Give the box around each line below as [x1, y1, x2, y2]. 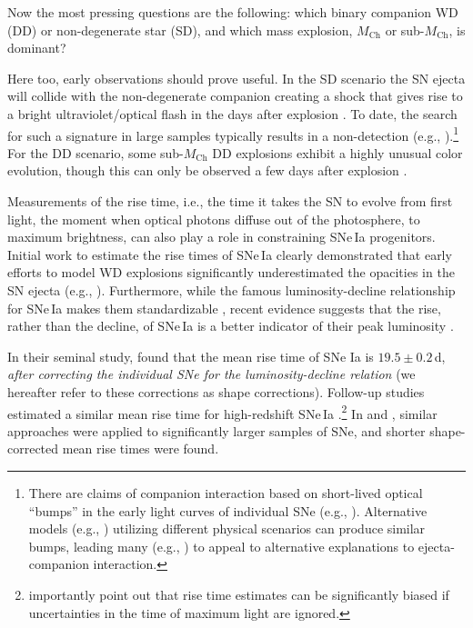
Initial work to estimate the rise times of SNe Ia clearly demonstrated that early [7, 244, 452, 264]
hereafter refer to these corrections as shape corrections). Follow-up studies [7, 382, 425, 401]
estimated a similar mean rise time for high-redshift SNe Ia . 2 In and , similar [7, 401, 438, 423]
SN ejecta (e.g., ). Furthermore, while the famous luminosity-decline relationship [7, 280, 456, 299]
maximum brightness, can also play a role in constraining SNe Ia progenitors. [7, 227, 436, 246]
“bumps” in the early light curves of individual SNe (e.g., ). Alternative [28, 501, 428, 520]
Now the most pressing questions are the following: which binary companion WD [7, 3, 458, 21]
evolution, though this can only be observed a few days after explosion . [7, 161, 408, 180]
